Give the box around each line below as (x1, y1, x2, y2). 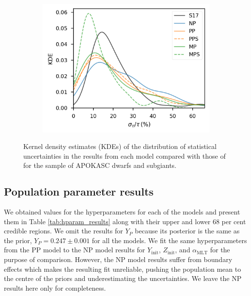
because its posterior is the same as (135, 226, 240, 236)
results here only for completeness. (4, 282, 106, 293)
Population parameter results (4, 184, 154, 199)
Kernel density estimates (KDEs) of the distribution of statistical (23, 141, 217, 151)
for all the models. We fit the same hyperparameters (92, 235, 247, 245)
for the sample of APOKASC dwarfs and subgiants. (23, 160, 176, 170)
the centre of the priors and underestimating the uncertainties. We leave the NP (4, 273, 242, 283)
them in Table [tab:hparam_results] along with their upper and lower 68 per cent (4, 216, 246, 226)
